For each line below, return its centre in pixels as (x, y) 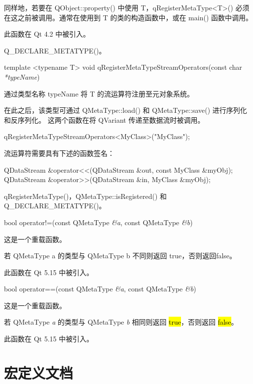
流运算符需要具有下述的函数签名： (59, 153)
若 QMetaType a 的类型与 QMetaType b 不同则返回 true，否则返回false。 (120, 256)
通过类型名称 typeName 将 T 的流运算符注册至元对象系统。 (99, 93)
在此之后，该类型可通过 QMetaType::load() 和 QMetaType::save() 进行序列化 (126, 110)
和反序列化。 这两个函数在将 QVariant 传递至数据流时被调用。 (104, 120)
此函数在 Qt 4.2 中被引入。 (47, 34)
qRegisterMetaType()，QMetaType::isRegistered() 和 (86, 196)
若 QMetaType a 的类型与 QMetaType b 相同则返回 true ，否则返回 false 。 (121, 322)
